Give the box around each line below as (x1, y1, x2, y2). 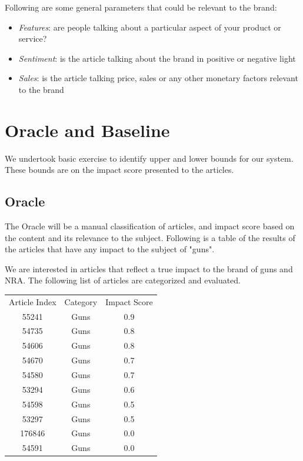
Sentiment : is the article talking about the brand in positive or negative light (18, 52, 296, 64)
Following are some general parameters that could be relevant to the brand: (5, 1, 277, 13)
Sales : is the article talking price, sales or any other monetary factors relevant (18, 72, 298, 84)
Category (64, 295, 98, 308)
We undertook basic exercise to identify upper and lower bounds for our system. (5, 152, 294, 164)
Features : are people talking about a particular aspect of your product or (18, 21, 281, 33)
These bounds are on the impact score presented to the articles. (5, 163, 234, 176)
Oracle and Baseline (5, 118, 170, 142)
